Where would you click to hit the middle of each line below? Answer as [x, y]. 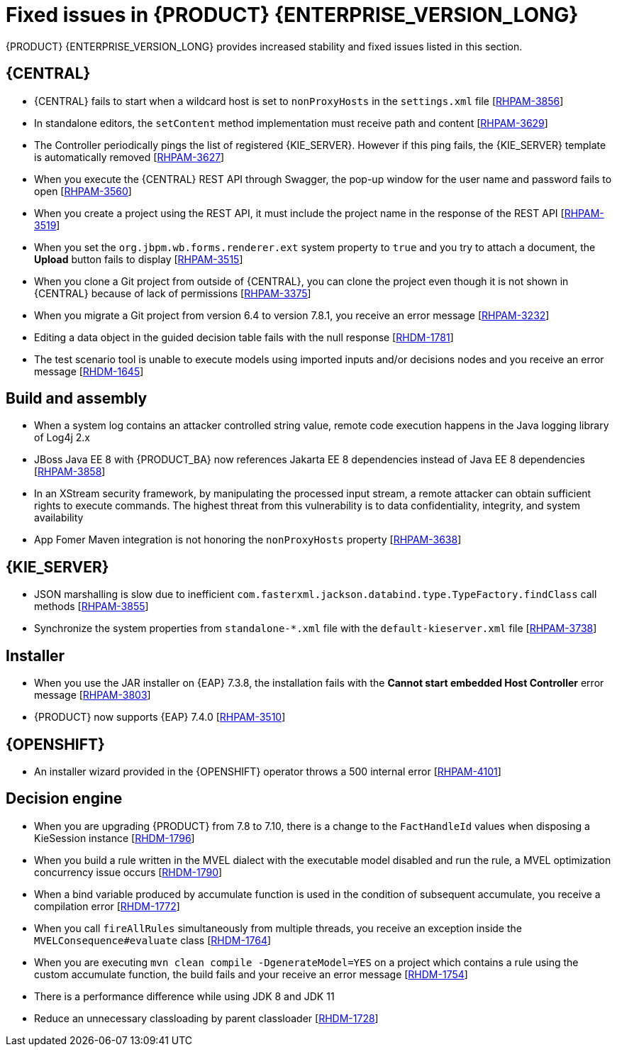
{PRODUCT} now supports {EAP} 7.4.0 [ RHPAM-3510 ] [160, 717]
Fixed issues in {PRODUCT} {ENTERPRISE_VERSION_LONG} [292, 15]
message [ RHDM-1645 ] [89, 371]
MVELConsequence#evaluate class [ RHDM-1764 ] [153, 940]
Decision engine [64, 799]
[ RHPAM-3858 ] [70, 472]
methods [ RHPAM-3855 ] [91, 607]
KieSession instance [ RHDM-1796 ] [115, 838]
